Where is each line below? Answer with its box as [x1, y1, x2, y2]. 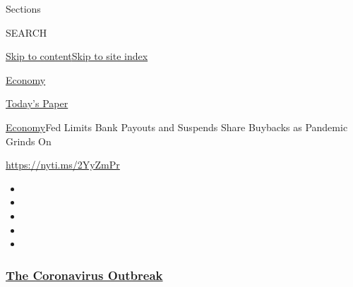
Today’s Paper [6, 96, 68, 111]
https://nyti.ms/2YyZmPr [6, 157, 120, 172]
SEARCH [6, 25, 47, 39]
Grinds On [6, 133, 52, 148]
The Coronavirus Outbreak [6, 266, 163, 283]
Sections [6, 1, 41, 16]
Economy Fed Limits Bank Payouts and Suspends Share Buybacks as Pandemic [6, 119, 348, 134]
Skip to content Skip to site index [6, 49, 148, 63]
